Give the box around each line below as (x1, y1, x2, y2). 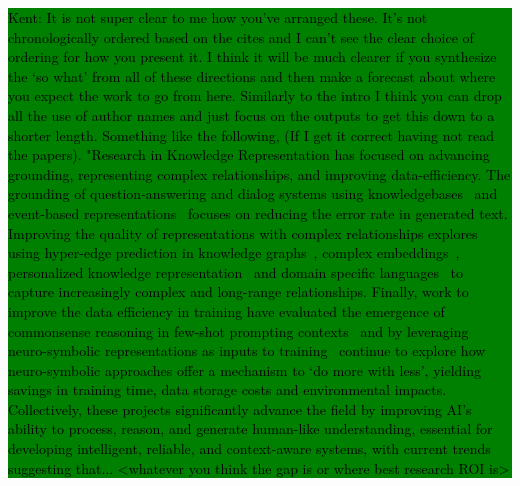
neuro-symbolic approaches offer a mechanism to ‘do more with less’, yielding (8, 359, 482, 380)
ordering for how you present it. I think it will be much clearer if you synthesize (8, 46, 497, 67)
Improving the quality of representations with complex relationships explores (8, 222, 478, 243)
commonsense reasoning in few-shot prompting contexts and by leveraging (8, 320, 469, 341)
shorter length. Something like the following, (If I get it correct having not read (8, 124, 495, 145)
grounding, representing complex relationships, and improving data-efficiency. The (8, 163, 511, 184)
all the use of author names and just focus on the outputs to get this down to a (8, 104, 495, 125)
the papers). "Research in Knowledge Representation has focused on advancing (8, 144, 490, 165)
